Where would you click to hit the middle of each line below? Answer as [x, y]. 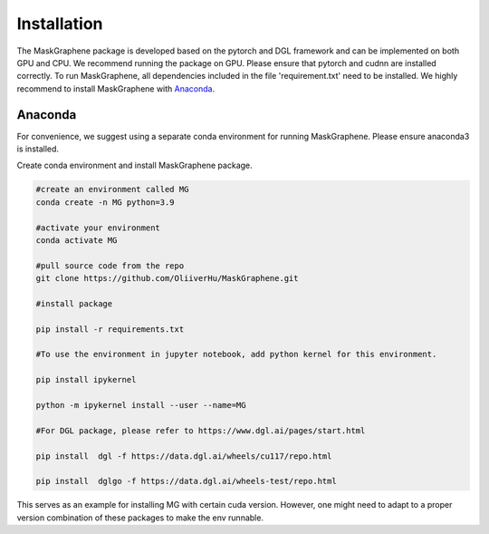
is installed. [38, 149]
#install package [74, 303]
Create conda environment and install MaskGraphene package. [134, 165]
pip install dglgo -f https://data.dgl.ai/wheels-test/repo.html [186, 481]
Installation [60, 24]
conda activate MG [77, 240]
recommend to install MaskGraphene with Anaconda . [116, 88]
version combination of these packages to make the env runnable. [140, 518]
